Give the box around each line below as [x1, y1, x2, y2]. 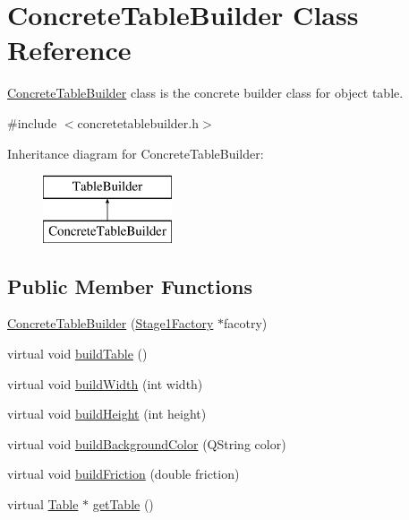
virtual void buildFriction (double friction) [7, 464, 240, 483]
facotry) [224, 314, 268, 333]
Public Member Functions [7, 272, 252, 299]
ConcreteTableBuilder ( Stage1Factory [7, 314, 214, 333]
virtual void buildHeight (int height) [7, 404, 207, 423]
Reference [7, 31, 132, 68]
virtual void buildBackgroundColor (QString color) [7, 434, 286, 453]
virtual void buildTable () [7, 344, 148, 363]
